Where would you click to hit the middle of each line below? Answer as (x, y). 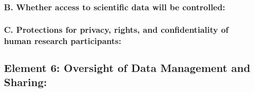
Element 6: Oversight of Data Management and (127, 68)
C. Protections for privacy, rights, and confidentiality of (116, 29)
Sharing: (26, 82)
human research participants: (63, 40)
